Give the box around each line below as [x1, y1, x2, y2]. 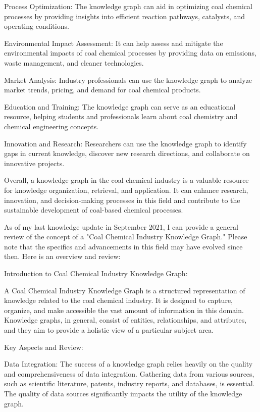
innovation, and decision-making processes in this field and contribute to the [4, 194, 240, 205]
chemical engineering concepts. [4, 121, 99, 131]
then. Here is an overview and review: [4, 251, 121, 262]
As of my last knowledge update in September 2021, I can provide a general [4, 221, 238, 232]
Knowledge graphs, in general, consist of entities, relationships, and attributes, [4, 315, 247, 325]
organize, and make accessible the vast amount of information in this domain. [4, 304, 244, 315]
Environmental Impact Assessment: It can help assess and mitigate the [4, 37, 223, 48]
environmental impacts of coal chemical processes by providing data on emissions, [4, 47, 256, 58]
